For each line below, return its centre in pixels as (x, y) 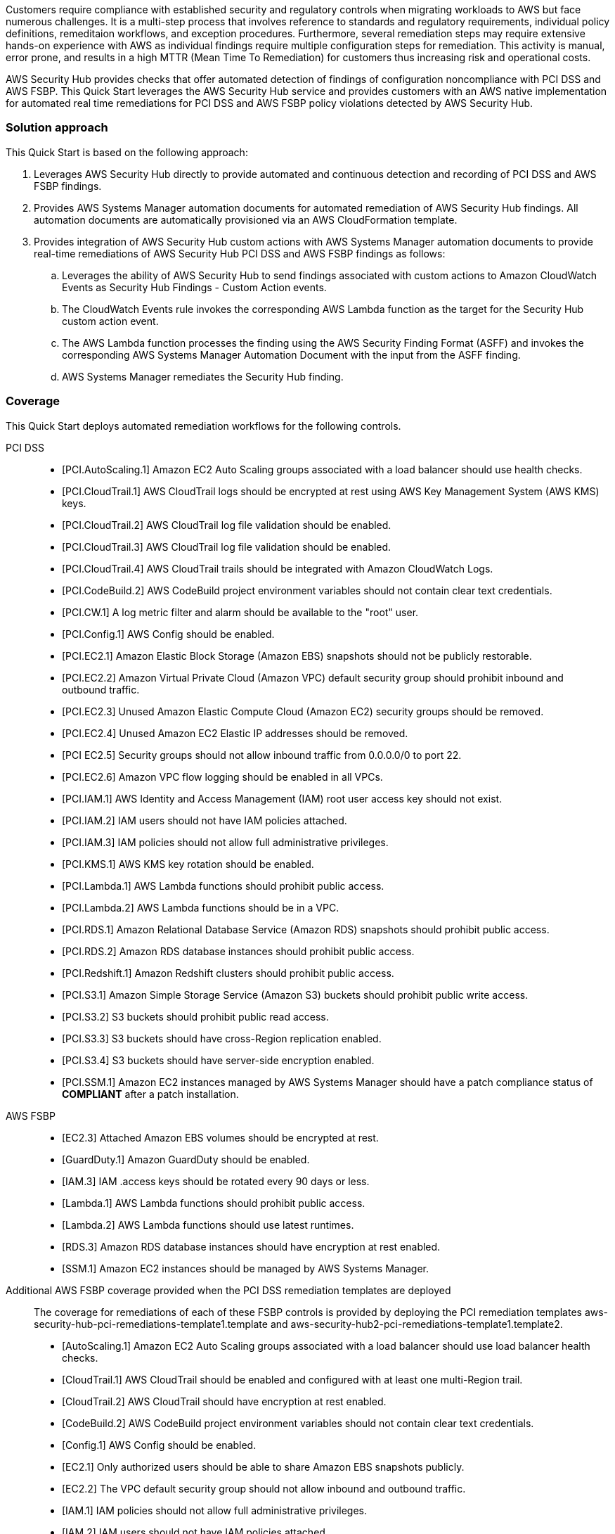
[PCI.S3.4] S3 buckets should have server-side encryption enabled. (218, 1060)
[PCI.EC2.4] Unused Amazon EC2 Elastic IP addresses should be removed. (235, 733)
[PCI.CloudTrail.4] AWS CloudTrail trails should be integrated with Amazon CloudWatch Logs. (278, 568)
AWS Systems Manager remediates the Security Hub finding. (203, 376)
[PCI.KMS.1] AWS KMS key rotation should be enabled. (188, 864)
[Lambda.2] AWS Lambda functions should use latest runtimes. (208, 1225)
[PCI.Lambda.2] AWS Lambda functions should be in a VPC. (201, 907)
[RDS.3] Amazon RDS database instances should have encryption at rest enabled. (251, 1246)
